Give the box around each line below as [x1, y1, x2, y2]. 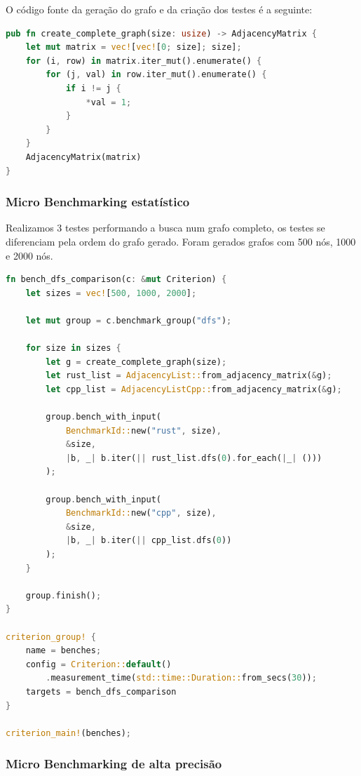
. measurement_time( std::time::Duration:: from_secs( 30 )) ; [46, 673, 317, 683]
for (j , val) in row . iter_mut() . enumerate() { [46, 69, 267, 80]
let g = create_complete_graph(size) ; [46, 356, 227, 367]
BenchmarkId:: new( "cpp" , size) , [65, 508, 217, 519]
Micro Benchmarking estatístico [6, 193, 190, 210]
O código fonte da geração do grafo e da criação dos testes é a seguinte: [6, 2, 313, 16]
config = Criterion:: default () [25, 659, 172, 669]
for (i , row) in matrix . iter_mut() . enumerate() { [25, 55, 262, 66]
